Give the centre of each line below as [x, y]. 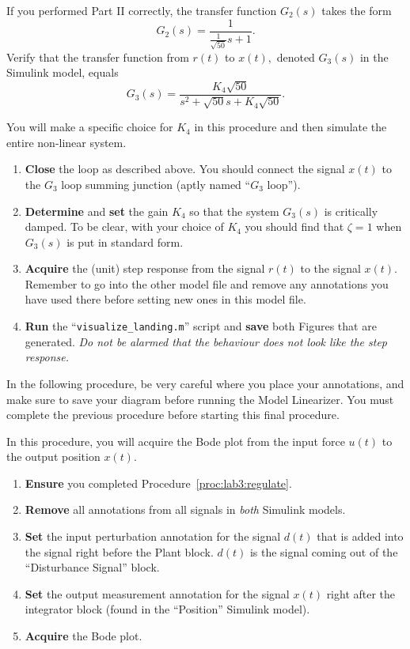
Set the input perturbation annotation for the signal [153, 536]
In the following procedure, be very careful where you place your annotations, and [205, 383]
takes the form [357, 10]
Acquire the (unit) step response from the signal [145, 268]
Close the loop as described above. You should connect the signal [185, 169]
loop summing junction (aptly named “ [156, 184]
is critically [351, 211]
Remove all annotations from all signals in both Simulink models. [185, 509]
